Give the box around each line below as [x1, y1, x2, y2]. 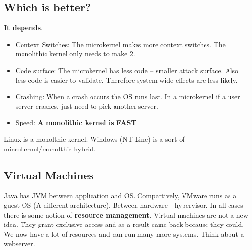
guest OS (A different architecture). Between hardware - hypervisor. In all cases [4, 200, 243, 210]
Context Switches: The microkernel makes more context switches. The [15, 39, 226, 49]
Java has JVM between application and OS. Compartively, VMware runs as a [4, 190, 237, 200]
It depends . [4, 23, 43, 33]
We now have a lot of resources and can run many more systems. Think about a [4, 228, 244, 239]
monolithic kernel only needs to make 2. [15, 49, 135, 59]
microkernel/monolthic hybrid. [4, 143, 95, 153]
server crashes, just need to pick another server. [15, 100, 158, 111]
